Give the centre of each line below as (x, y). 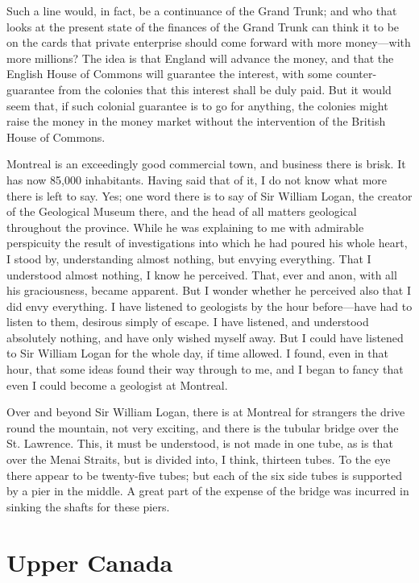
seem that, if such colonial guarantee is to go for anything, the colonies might (197, 105)
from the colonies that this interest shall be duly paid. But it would (225, 89)
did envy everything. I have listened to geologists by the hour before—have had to (209, 306)
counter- (356, 74)
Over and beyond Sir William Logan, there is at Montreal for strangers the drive (206, 412)
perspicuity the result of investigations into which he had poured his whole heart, (207, 243)
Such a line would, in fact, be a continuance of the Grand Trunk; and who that (202, 10)
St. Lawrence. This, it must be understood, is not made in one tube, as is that (200, 443)
